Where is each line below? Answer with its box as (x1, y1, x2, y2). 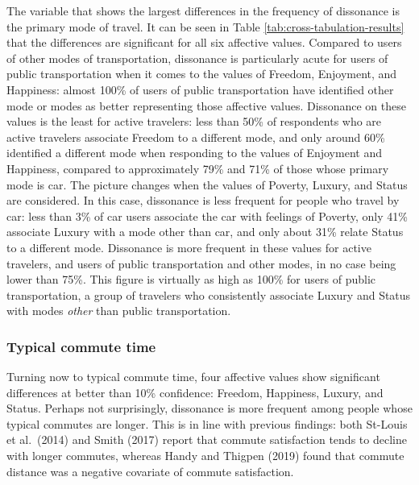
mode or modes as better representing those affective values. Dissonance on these (6, 97, 406, 114)
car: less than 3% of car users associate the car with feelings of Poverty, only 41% (6, 207, 408, 224)
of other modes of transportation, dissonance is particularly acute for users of (6, 49, 388, 66)
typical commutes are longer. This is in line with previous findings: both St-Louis (6, 415, 408, 432)
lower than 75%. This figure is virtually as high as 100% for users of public (6, 271, 375, 288)
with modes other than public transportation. (6, 302, 231, 319)
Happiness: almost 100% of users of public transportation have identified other (6, 81, 394, 97)
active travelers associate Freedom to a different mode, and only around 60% (6, 128, 385, 145)
